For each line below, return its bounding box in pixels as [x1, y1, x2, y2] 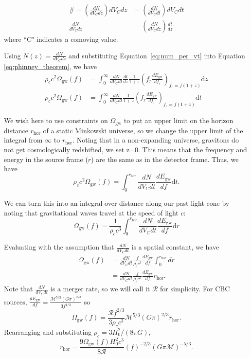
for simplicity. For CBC [160, 284, 230, 294]
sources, [4, 296, 27, 306]
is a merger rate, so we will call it [50, 284, 150, 294]
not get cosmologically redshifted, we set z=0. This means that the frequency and [4, 144, 247, 154]
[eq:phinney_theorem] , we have [4, 61, 97, 71]
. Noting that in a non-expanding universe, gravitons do [72, 135, 239, 145]
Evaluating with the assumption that [4, 242, 114, 252]
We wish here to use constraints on [4, 115, 108, 125]
